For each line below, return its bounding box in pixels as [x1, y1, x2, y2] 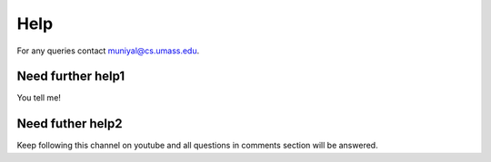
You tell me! [16, 92, 61, 103]
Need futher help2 [16, 116, 123, 131]
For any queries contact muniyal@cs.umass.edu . [16, 45, 200, 56]
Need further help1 [16, 69, 125, 84]
